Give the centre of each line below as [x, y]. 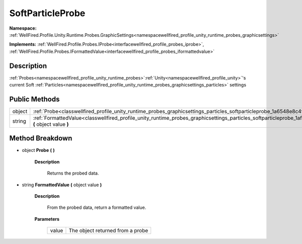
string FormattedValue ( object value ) [62, 185]
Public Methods [34, 99]
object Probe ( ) [38, 150]
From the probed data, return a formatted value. [97, 208]
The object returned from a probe [108, 230]
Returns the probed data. [73, 173]
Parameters [47, 219]
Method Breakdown [41, 138]
